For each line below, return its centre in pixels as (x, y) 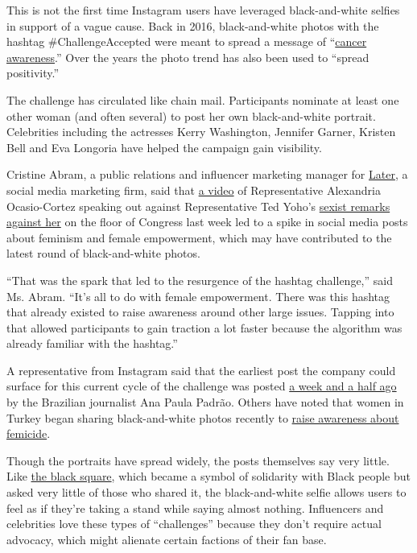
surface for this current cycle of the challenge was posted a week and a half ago (202, 386)
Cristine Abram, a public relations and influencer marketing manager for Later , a (207, 174)
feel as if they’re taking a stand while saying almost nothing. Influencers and (195, 508)
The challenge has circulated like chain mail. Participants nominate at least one (203, 99)
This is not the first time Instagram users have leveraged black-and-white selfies (203, 10)
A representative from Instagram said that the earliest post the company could (201, 370)
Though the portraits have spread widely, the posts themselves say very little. (198, 460)
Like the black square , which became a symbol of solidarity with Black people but (208, 476)
